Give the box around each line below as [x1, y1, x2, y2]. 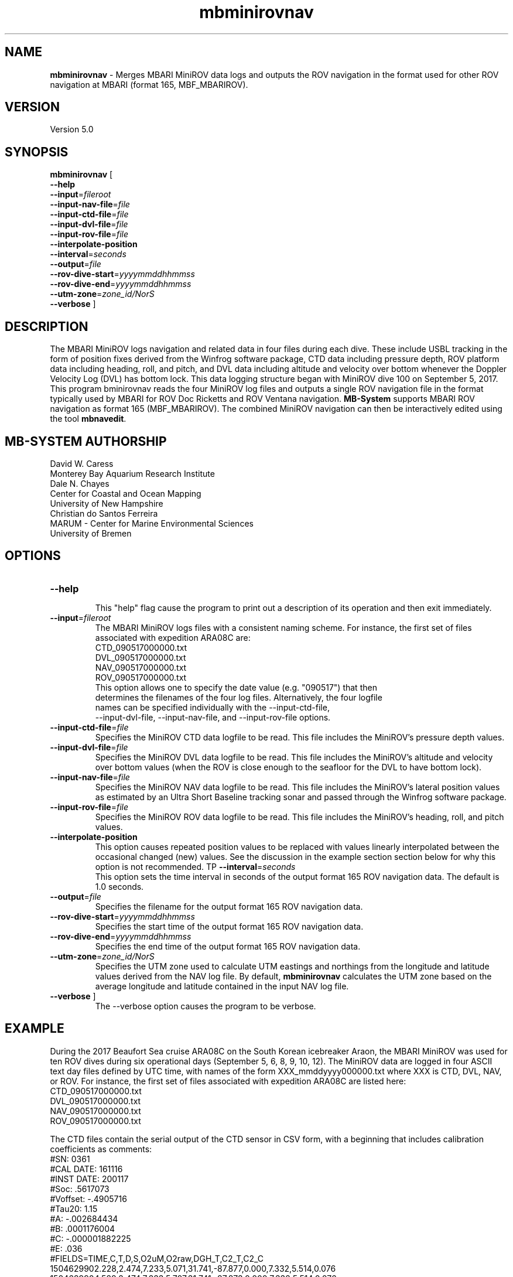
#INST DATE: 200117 [50, 1173, 129, 1184]
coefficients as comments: [50, 1143, 152, 1154]
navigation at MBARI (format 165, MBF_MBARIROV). [50, 79, 248, 90]
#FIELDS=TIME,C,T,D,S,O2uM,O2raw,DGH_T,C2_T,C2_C [50, 1253, 264, 1264]
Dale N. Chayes [50, 478, 110, 489]
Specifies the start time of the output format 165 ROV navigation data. [95, 921, 364, 931]
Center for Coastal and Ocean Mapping [50, 488, 201, 498]
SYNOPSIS [5, 144, 69, 159]
